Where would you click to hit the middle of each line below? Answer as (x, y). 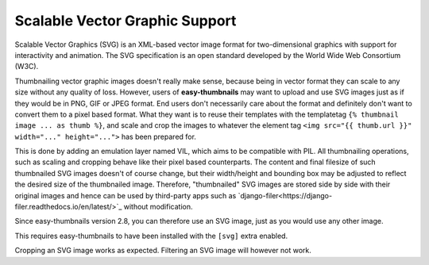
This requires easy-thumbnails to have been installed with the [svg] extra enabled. (151, 236)
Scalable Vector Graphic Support (126, 21)
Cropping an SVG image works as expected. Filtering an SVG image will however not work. (163, 251)
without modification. (158, 207)
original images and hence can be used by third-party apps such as (126, 195)
